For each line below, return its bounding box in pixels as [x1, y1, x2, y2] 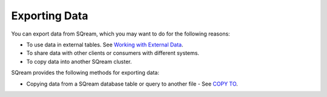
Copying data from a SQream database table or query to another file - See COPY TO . [26, 80, 239, 87]
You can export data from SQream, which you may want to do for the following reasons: [11, 30, 230, 37]
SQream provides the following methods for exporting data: [11, 69, 160, 77]
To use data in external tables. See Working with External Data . [26, 41, 183, 48]
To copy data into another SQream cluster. [26, 58, 133, 65]
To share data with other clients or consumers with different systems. [26, 49, 200, 57]
